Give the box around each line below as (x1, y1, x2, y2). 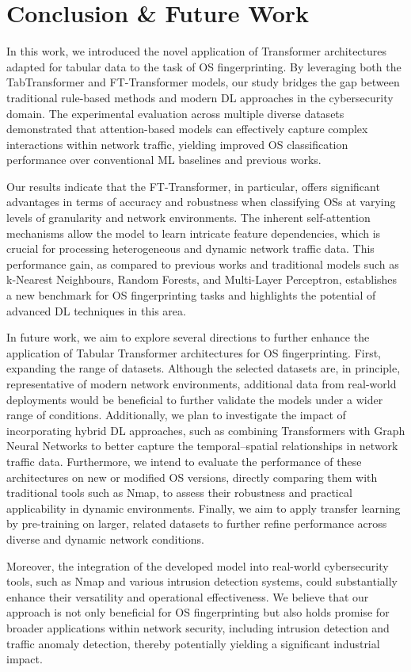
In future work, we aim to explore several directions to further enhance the (6, 329, 370, 346)
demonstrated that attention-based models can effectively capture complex (6, 120, 368, 137)
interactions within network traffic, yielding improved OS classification (6, 136, 348, 152)
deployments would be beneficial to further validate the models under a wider (6, 391, 383, 407)
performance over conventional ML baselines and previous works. (6, 151, 322, 168)
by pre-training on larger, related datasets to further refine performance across (6, 515, 387, 532)
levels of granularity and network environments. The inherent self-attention (6, 209, 371, 226)
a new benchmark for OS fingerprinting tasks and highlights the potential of (6, 287, 376, 304)
